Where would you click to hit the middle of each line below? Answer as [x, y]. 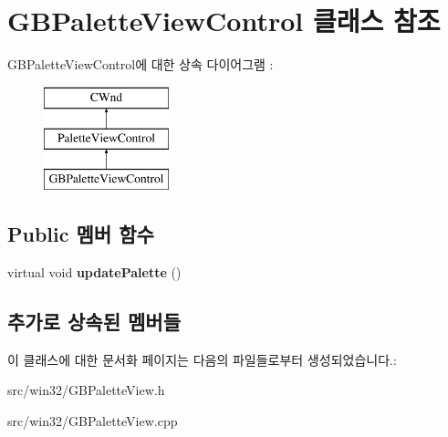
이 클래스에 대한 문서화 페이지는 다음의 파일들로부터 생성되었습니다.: [202, 359]
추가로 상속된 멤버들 [94, 321]
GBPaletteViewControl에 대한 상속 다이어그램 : [141, 64]
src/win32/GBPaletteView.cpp [93, 420]
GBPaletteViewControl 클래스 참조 [224, 21]
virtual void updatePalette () [94, 271]
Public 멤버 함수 [81, 234]
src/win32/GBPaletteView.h [86, 390]
